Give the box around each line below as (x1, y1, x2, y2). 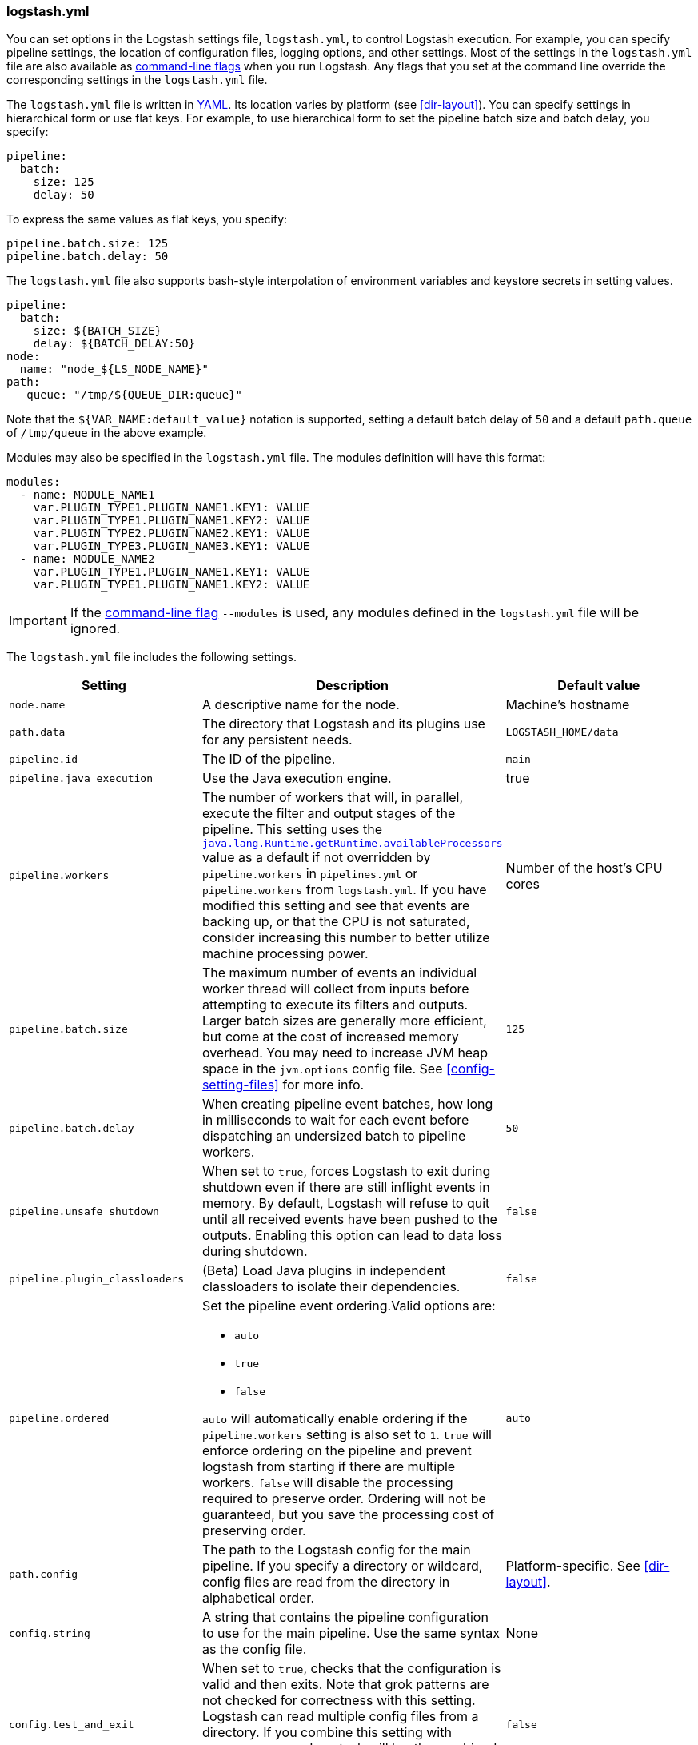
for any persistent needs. (201, 732, 353, 748)
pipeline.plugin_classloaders (9, 1272, 185, 1285)
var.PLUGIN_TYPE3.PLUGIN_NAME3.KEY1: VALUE (33, 540, 310, 553)
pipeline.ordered (9, 1412, 110, 1425)
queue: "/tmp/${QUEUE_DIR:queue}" (26, 388, 243, 402)
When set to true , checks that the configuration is (201, 1660, 501, 1677)
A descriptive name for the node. (201, 696, 400, 713)
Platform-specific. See (505, 1558, 640, 1575)
